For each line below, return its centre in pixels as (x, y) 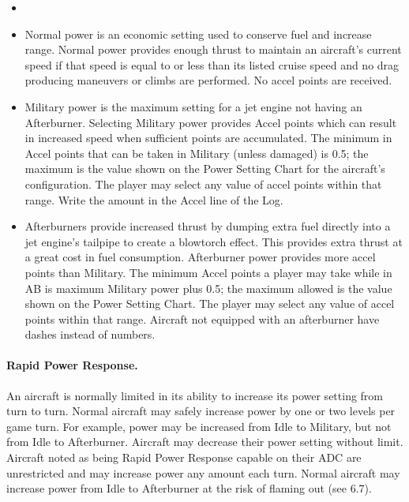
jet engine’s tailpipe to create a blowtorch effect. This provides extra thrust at (214, 241)
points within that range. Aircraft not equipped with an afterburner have (202, 318)
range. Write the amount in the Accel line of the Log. (154, 199)
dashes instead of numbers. (90, 334)
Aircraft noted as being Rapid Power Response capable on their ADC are (184, 457)
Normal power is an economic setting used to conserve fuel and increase (198, 34)
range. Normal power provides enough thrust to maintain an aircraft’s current (213, 49)
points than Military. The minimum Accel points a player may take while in (208, 272)
